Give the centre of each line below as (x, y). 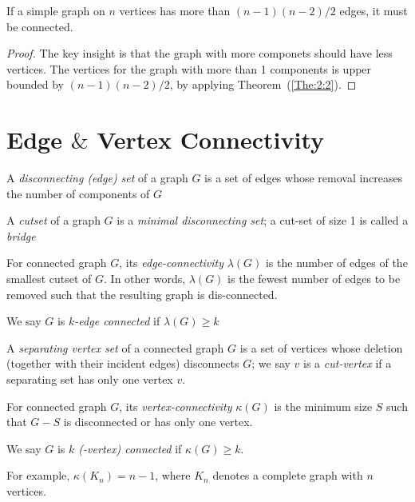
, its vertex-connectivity (176, 406)
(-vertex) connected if (130, 448)
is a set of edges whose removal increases (304, 178)
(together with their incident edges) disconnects (123, 363)
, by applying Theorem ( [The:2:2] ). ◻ (263, 84)
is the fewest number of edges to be (314, 279)
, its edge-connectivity (171, 263)
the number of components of (78, 193)
